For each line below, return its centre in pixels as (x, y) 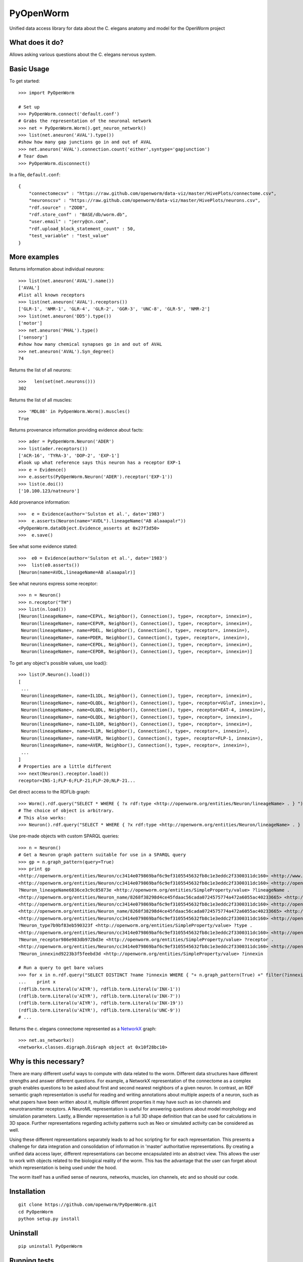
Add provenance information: (40, 502)
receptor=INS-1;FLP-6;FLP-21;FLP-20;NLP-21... (77, 781)
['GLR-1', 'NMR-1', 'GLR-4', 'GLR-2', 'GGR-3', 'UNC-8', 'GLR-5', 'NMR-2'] (114, 309)
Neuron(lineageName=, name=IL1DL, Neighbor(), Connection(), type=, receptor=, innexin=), (137, 696)
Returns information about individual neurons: (57, 269)
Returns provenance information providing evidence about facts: (77, 430)
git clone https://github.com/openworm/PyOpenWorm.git (88, 1205)
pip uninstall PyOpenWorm (50, 1246)
